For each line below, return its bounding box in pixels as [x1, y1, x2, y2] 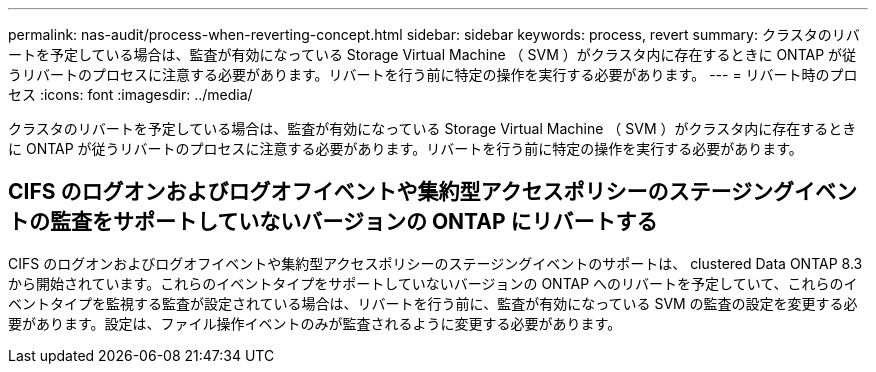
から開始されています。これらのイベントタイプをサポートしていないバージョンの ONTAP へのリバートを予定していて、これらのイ [8, 274, 858, 292]
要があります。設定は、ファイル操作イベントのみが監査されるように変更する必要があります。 [8, 314, 622, 332]
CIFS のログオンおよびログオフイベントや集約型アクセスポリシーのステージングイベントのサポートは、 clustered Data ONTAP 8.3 [8, 254, 863, 272]
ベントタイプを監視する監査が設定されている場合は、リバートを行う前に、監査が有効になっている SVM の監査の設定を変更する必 [8, 294, 858, 312]
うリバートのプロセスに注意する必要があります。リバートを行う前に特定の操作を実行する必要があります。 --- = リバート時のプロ [8, 66, 858, 83]
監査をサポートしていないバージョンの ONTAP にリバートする [49, 209, 658, 235]
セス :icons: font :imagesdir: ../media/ [8, 86, 253, 103]
